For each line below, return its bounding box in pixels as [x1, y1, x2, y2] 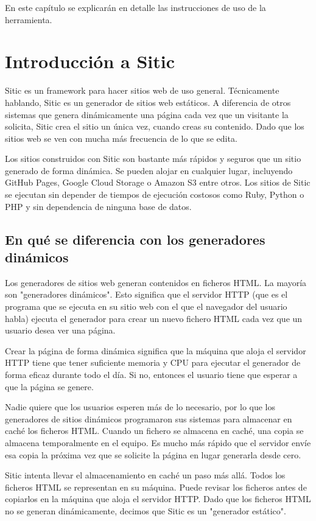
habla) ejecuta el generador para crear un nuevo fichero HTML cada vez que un [5, 312, 303, 324]
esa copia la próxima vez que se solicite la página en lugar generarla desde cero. [5, 448, 301, 461]
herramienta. [5, 13, 52, 26]
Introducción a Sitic [5, 49, 175, 74]
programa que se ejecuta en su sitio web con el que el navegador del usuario [5, 300, 287, 313]
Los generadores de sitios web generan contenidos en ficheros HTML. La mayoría [5, 276, 307, 288]
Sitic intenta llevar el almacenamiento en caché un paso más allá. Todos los [5, 469, 286, 481]
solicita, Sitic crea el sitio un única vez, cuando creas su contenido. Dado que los [5, 120, 304, 133]
